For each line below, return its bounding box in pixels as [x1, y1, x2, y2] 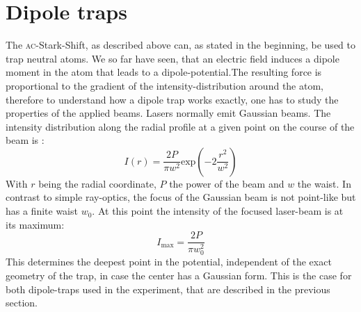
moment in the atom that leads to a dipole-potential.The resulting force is [6, 65, 322, 79]
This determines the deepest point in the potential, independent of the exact [6, 254, 332, 269]
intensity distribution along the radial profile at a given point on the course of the [6, 119, 355, 133]
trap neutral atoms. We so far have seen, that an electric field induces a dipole [6, 51, 339, 65]
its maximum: [6, 217, 65, 231]
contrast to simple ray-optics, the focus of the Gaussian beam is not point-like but [6, 190, 356, 204]
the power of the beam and [169, 176, 284, 190]
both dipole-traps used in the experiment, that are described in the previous [6, 281, 330, 296]
